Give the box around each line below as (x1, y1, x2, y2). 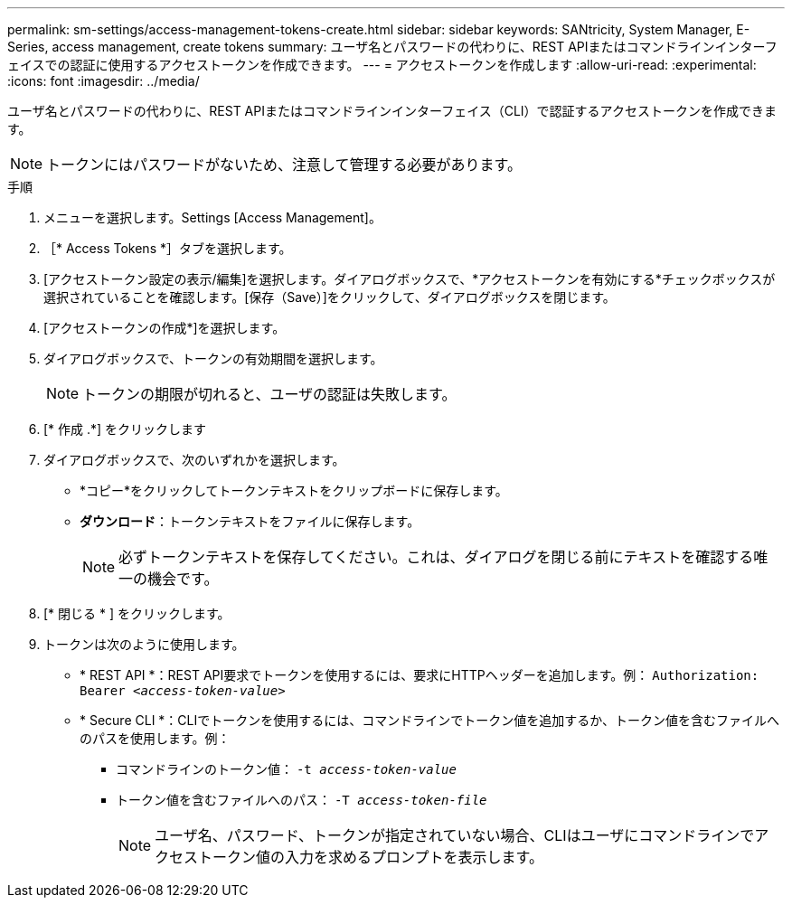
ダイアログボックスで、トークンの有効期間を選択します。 (43, 351, 383, 366)
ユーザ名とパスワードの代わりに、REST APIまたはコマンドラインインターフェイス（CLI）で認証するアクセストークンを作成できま (7, 103, 777, 118)
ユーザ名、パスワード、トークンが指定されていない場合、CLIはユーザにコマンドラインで (155, 826, 755, 844)
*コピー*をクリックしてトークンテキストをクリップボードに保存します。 (80, 483, 508, 498)
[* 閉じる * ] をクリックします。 (43, 606, 231, 621)
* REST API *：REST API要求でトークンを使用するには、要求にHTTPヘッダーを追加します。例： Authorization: (80, 667, 759, 683)
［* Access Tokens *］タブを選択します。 (43, 240, 292, 256)
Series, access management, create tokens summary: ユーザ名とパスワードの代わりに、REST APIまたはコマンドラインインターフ (7, 39, 778, 54)
